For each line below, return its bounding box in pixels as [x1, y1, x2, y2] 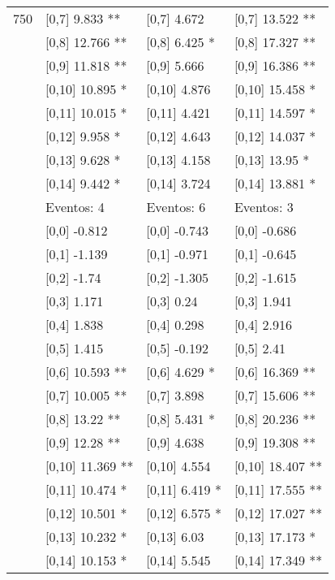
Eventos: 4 [45, 197, 105, 216]
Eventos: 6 [146, 197, 206, 216]
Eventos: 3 [234, 197, 294, 216]
